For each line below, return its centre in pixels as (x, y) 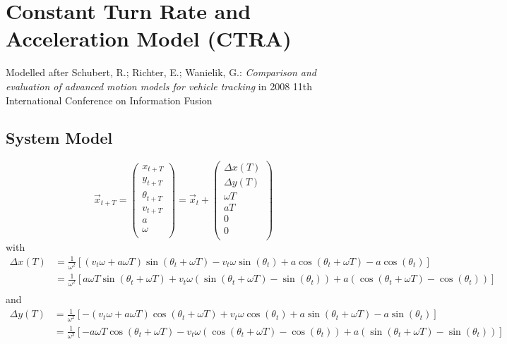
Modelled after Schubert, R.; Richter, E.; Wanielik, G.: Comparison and (161, 72)
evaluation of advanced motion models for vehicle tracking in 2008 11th (159, 86)
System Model (59, 138)
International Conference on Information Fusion (109, 100)
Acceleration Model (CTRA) (149, 38)
